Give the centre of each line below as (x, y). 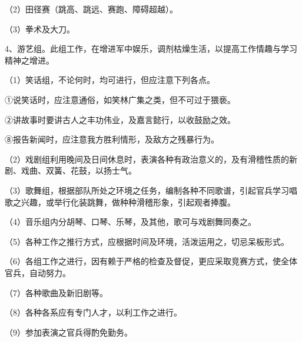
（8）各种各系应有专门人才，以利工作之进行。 (93, 312)
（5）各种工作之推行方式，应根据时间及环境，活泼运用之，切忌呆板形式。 (147, 241)
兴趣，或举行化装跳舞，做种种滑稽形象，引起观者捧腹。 (128, 202)
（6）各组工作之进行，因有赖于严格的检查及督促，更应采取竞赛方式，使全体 (151, 261)
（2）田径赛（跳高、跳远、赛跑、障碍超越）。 (91, 9)
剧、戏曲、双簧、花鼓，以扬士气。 (71, 170)
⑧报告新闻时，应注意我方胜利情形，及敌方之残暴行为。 (112, 139)
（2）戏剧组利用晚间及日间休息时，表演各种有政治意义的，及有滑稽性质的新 (151, 159)
